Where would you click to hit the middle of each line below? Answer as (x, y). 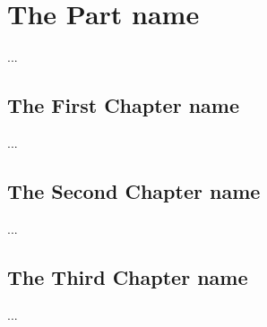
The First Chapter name (123, 105)
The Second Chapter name (134, 190)
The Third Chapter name (128, 276)
